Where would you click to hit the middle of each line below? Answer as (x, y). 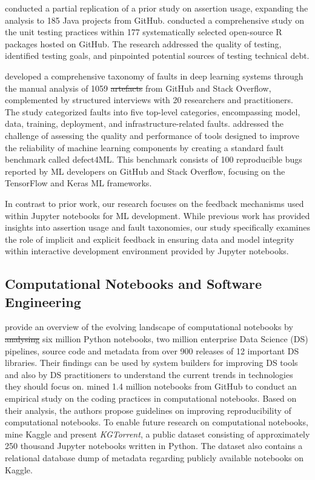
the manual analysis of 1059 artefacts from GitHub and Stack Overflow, (138, 88)
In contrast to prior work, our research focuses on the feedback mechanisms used (154, 203)
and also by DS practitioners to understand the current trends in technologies (149, 374)
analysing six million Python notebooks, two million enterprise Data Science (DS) (157, 339)
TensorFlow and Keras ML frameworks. (78, 183)
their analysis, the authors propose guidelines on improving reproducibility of (148, 410)
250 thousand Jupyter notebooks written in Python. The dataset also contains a (154, 446)
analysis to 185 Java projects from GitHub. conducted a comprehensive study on (154, 20)
